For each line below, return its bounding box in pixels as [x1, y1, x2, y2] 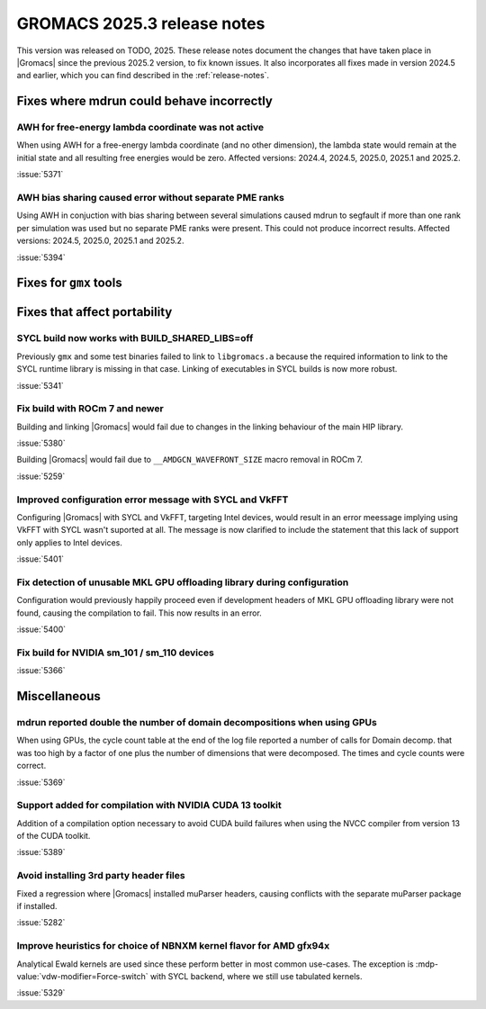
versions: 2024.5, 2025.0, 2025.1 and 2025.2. [16, 235, 184, 247]
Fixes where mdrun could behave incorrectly [16, 94, 274, 109]
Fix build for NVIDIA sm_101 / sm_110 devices [16, 646, 215, 659]
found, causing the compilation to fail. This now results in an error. [16, 608, 263, 618]
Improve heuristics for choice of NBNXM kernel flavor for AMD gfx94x [16, 940, 330, 952]
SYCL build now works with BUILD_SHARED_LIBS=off [16, 332, 254, 345]
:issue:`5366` [16, 665, 67, 676]
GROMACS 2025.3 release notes [16, 14, 265, 33]
